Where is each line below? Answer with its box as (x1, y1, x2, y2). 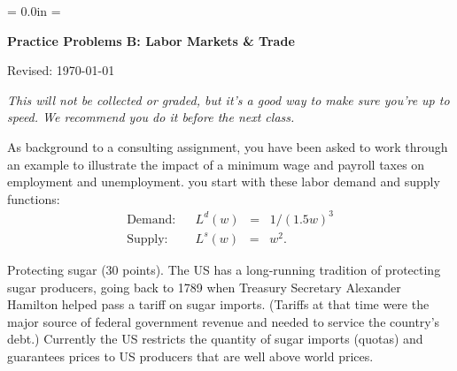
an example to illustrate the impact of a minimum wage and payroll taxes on (7, 155, 425, 173)
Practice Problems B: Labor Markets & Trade (7, 31, 295, 49)
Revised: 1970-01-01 (7, 61, 115, 79)
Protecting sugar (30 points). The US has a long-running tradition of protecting (7, 260, 441, 278)
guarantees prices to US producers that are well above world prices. (7, 346, 374, 365)
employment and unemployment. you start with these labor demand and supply (7, 172, 440, 191)
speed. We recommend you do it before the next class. (7, 108, 295, 126)
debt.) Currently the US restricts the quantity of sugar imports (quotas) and (7, 329, 423, 348)
